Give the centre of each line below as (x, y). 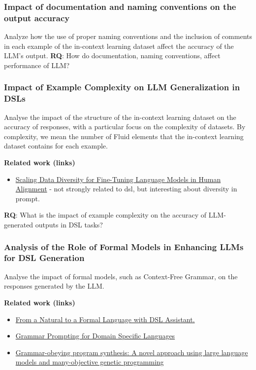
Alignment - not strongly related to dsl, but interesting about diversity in (126, 189)
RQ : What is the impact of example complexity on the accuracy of (105, 215)
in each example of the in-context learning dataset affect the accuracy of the (119, 46)
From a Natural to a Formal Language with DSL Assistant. (105, 319)
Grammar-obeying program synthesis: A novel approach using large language (132, 352)
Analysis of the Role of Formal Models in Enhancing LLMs (124, 246)
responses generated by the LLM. (54, 286)
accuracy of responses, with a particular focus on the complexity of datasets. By (125, 127)
